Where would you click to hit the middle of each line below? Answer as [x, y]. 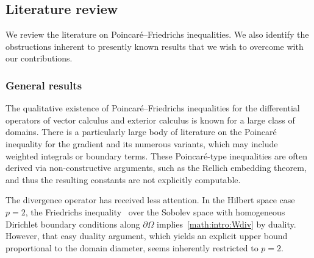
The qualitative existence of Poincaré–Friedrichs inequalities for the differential [153, 108]
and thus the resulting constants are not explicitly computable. [123, 179]
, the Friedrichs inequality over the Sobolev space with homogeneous [155, 211]
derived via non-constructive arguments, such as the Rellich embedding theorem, [156, 168]
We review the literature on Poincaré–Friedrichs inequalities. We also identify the [157, 34]
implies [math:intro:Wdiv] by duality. [227, 224]
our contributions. [39, 58]
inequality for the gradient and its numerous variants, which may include [142, 143]
